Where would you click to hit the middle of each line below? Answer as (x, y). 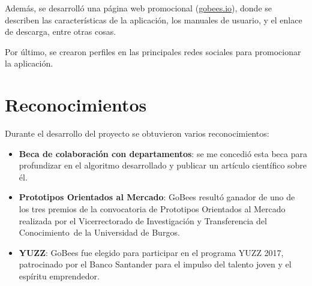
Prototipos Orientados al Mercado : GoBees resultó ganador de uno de (157, 197)
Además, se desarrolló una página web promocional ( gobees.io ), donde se (139, 8)
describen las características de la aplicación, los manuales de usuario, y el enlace (154, 19)
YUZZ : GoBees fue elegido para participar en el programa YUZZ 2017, (151, 252)
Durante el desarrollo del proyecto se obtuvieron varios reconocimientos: (137, 133)
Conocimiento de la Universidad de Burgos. (99, 232)
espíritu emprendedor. (59, 276)
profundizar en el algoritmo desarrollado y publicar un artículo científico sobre (163, 165)
